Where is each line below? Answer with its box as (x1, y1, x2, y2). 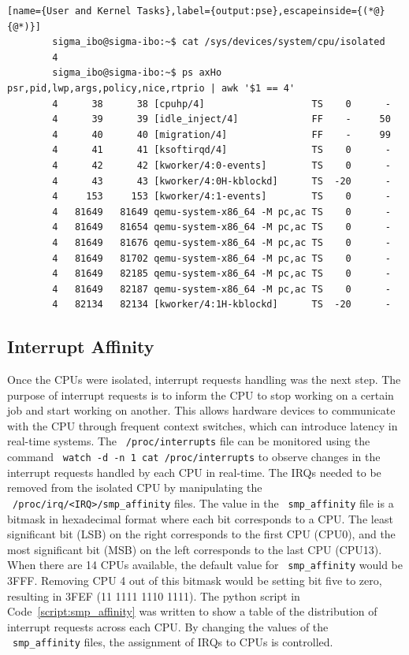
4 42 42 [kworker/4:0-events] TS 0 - (52, 159, 391, 171)
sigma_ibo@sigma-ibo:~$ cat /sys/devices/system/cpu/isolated (52, 36, 385, 48)
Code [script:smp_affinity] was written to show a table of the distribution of (7, 603, 377, 620)
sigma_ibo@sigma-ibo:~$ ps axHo (52, 67, 222, 79)
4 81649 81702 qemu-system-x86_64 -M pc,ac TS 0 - (52, 252, 391, 264)
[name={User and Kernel (7, 6, 132, 17)
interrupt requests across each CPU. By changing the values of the (7, 618, 329, 635)
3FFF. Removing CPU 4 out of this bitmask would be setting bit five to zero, (7, 572, 382, 589)
